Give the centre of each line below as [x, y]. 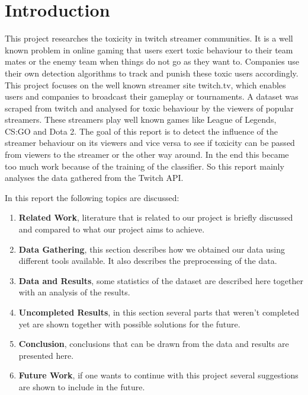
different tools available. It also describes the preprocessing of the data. [148, 261]
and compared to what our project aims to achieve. [112, 229]
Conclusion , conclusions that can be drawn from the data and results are [154, 344]
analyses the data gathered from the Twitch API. [94, 178]
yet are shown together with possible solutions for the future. [129, 324]
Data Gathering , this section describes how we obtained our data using [152, 249]
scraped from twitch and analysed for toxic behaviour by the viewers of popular [149, 108]
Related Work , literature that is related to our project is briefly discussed [156, 217]
